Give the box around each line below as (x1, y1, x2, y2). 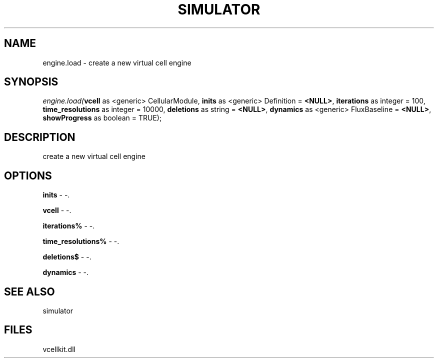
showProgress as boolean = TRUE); (42, 113, 162, 122)
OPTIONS (4, 169, 52, 182)
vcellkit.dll (42, 344, 75, 353)
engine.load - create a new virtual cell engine (42, 58, 191, 67)
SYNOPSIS (4, 75, 58, 88)
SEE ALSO (4, 285, 55, 298)
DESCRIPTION (4, 130, 75, 143)
